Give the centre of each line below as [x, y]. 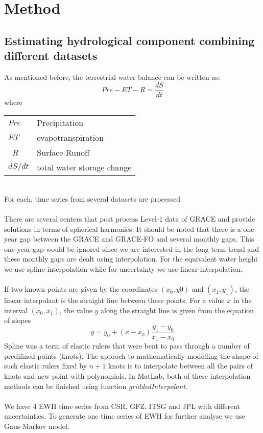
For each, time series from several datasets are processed [92, 198]
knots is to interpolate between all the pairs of [180, 366]
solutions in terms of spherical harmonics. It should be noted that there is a [123, 229]
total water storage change [84, 167]
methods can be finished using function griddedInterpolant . [96, 386]
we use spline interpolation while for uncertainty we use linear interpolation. [123, 268]
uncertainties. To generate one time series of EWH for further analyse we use [125, 416]
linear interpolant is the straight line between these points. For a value [114, 300]
